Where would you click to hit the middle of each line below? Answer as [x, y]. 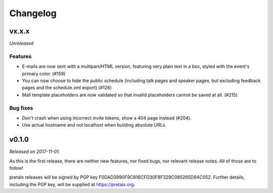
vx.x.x [19, 31]
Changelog [33, 13]
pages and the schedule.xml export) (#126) [67, 88]
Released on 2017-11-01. [35, 151]
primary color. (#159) [44, 73]
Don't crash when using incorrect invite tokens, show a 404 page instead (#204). [107, 118]
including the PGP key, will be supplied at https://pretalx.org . [72, 184]
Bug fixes [21, 108]
